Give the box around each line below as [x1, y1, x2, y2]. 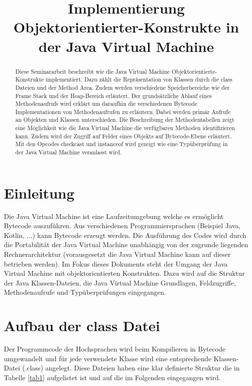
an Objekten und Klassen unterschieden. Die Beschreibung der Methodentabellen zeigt [15, 116, 235, 124]
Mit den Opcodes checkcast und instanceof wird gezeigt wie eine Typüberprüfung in [15, 140, 228, 148]
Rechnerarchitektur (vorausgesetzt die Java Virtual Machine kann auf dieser [4, 249, 231, 259]
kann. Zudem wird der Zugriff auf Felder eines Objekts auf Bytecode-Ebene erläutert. [15, 132, 232, 140]
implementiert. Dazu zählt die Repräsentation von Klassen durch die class [45, 75, 233, 84]
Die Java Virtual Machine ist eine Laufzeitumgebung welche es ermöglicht [4, 211, 224, 221]
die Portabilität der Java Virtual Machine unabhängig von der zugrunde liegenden [4, 239, 249, 250]
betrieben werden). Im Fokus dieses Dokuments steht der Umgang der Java [4, 258, 228, 269]
